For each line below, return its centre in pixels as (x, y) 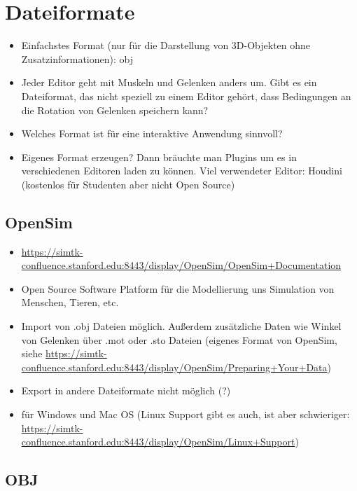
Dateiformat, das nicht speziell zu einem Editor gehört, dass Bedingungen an (186, 96)
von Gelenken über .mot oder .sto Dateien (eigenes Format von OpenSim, (179, 339)
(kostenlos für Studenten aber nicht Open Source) (128, 184)
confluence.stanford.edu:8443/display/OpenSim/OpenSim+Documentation (181, 265)
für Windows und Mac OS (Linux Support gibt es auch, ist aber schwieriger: (185, 414)
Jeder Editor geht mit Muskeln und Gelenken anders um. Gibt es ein (169, 82)
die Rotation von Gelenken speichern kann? (115, 110)
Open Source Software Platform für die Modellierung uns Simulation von (178, 288)
